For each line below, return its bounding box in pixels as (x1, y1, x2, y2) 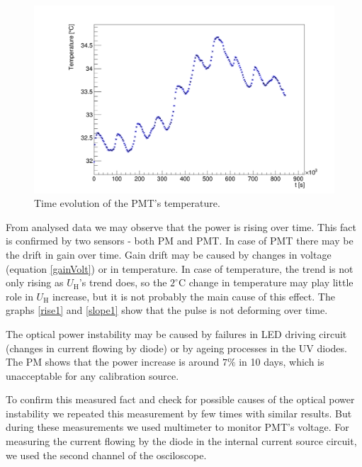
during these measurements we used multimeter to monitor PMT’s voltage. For (6, 420, 349, 434)
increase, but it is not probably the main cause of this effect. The (52, 288, 335, 303)
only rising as (6, 275, 64, 290)
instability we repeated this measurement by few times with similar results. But (6, 405, 352, 420)
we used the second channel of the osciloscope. (6, 447, 207, 462)
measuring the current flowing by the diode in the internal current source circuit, (6, 434, 357, 449)
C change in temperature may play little (178, 275, 353, 290)
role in (6, 288, 33, 303)
